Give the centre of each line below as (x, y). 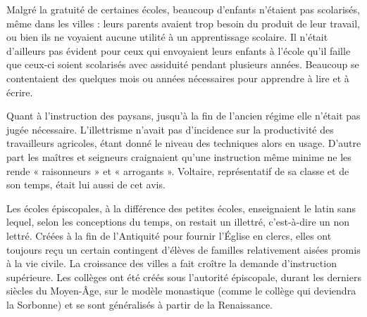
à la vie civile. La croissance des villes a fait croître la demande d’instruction (172, 263)
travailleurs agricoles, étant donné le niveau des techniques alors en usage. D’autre (184, 143)
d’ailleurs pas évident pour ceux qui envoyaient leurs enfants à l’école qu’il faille (179, 50)
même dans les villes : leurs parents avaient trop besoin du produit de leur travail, (183, 23)
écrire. (20, 92)
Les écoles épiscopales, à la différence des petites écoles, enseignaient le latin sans (181, 208)
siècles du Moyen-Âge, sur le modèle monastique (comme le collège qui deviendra (181, 291)
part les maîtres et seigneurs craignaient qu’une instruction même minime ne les (179, 156)
